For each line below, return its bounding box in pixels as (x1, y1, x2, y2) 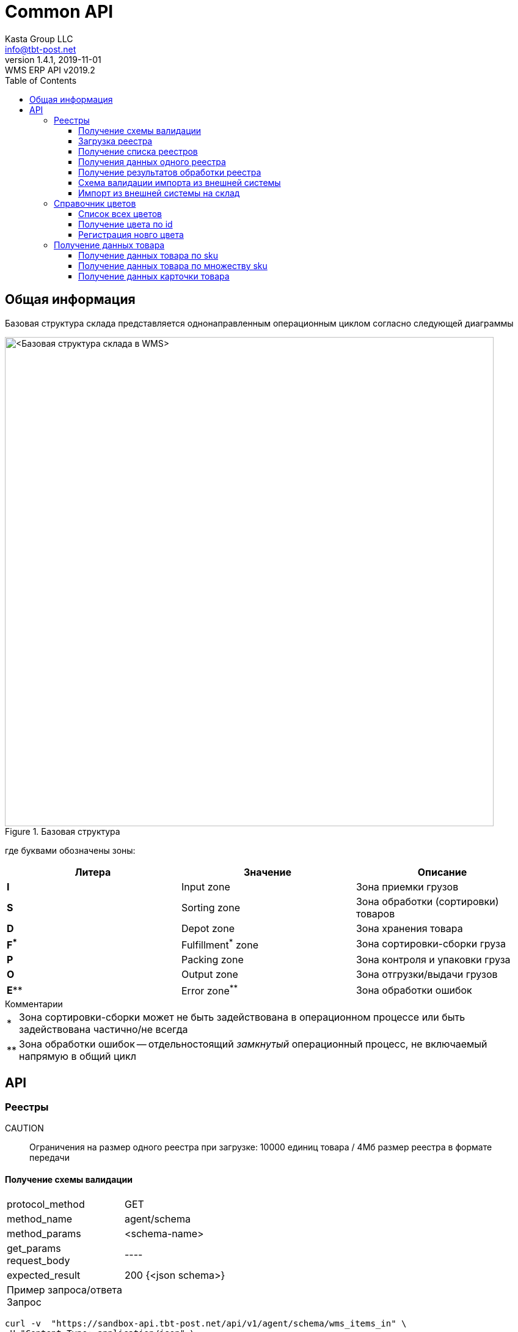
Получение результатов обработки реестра (78, 166, 261, 177)
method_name (7, 1212, 73, 1225)
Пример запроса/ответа (7, 1283, 122, 1296)
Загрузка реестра (78, 135, 153, 146)
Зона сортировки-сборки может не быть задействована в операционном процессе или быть (19, 1011, 465, 1024)
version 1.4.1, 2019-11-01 (5, 54, 101, 65)
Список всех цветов (78, 208, 162, 219)
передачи (29, 1152, 70, 1163)
